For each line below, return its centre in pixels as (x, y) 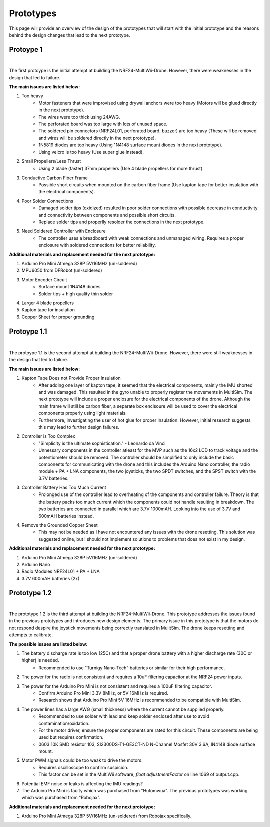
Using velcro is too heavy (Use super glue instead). (91, 152)
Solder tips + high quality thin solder (76, 294)
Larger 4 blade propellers (48, 303)
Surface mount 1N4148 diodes (70, 287)
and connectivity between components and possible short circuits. (107, 215)
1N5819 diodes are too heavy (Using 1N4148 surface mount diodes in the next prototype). (131, 145)
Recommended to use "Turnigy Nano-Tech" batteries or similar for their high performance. (132, 668)
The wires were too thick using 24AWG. (79, 117)
